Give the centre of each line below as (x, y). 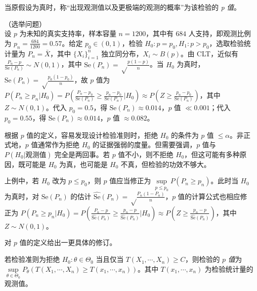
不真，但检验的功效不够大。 (166, 164)
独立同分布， (122, 53)
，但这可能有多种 (212, 154)
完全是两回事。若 (82, 154)
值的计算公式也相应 (209, 196)
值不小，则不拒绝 (146, 154)
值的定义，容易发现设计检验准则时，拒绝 (92, 135)
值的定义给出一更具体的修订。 (68, 242)
